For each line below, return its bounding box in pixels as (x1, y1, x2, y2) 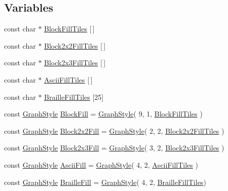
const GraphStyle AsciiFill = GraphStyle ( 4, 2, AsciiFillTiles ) (4, 159, 198, 170)
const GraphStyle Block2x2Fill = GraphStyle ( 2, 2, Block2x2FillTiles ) (4, 125, 224, 136)
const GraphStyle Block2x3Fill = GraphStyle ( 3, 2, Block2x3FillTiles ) (4, 142, 224, 153)
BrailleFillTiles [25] (44, 91, 104, 102)
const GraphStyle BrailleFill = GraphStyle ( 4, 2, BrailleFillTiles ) (4, 176, 206, 187)
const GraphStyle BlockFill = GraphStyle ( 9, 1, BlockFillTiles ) (4, 108, 203, 119)
